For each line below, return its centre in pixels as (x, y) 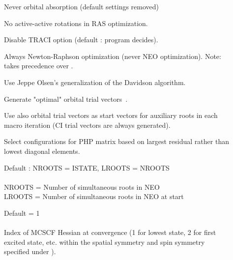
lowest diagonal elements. (42, 151)
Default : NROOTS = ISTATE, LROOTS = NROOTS (87, 167)
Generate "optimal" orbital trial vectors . (66, 99)
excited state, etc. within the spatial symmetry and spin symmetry (104, 242)
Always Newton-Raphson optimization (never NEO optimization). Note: (113, 56)
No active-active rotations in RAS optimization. (76, 23)
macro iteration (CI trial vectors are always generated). (87, 125)
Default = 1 (22, 213)
